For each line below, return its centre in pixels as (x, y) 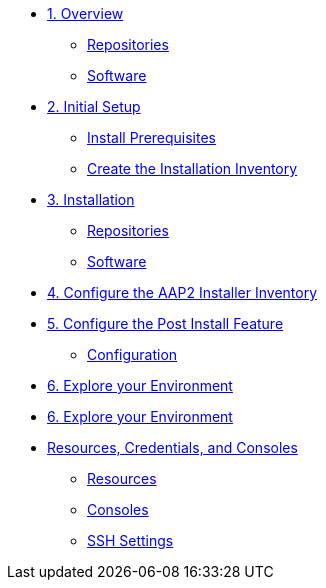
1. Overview (85, 13)
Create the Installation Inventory (192, 168)
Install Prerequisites (152, 137)
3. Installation (91, 199)
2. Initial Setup (94, 106)
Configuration (132, 354)
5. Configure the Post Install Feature (165, 323)
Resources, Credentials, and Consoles (172, 447)
